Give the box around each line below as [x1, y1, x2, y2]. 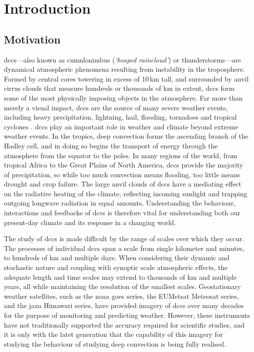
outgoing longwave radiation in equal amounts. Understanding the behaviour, [4, 198, 236, 208]
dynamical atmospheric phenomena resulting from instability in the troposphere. [4, 64, 245, 74]
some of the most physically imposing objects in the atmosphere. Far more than [4, 92, 243, 103]
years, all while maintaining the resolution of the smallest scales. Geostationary [4, 281, 241, 291]
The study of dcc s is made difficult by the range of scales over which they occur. [4, 233, 244, 244]
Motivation [4, 31, 61, 46]
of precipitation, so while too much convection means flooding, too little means [4, 169, 240, 179]
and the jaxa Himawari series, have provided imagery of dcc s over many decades [4, 300, 244, 311]
